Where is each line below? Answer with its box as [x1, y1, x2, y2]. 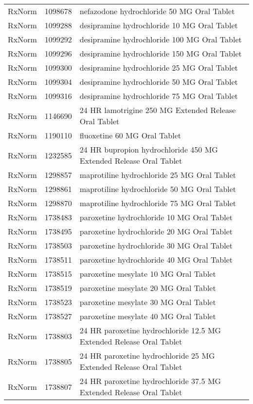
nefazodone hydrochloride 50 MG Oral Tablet [79, 5, 235, 17]
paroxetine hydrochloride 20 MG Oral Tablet [79, 226, 233, 237]
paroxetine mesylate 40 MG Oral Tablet [79, 310, 216, 322]
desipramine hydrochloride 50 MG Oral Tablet [79, 76, 238, 87]
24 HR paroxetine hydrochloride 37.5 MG [79, 375, 221, 386]
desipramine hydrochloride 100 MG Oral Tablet [79, 34, 242, 45]
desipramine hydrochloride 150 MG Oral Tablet [79, 48, 242, 59]
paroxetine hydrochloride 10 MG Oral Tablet [79, 212, 233, 223]
